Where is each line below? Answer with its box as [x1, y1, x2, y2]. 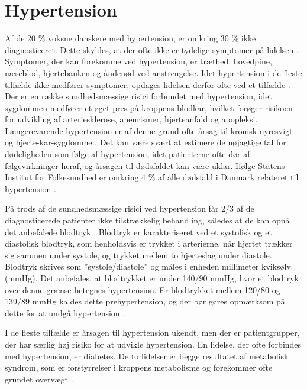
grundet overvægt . [5, 372, 73, 385]
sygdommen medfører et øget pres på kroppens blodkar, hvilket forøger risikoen [5, 101, 293, 114]
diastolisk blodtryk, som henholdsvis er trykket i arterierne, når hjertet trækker [5, 237, 293, 249]
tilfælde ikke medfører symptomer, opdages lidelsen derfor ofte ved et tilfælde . [5, 78, 290, 90]
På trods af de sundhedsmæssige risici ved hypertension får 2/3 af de [5, 202, 254, 215]
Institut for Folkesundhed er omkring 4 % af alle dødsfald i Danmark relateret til [5, 171, 299, 183]
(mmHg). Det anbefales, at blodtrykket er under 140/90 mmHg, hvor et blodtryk [5, 272, 299, 284]
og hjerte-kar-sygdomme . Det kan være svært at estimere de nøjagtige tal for [5, 136, 286, 148]
